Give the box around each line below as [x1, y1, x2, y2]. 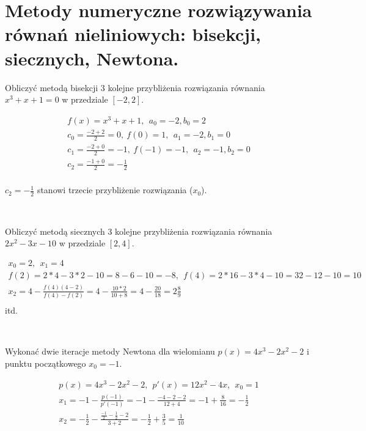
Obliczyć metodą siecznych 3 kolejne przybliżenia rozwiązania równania [5, 224, 273, 237]
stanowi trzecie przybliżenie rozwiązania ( [37, 183, 193, 196]
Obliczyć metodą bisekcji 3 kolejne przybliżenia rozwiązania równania [5, 81, 265, 94]
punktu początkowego [5, 356, 86, 369]
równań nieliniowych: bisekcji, [5, 21, 261, 46]
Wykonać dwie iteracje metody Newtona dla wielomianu [5, 345, 215, 358]
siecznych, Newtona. [5, 45, 179, 70]
